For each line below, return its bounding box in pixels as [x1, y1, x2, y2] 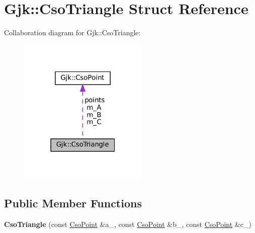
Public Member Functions [4, 195, 142, 211]
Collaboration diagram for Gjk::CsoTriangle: [4, 27, 141, 38]
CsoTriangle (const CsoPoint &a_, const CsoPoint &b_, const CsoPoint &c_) [4, 219, 251, 229]
